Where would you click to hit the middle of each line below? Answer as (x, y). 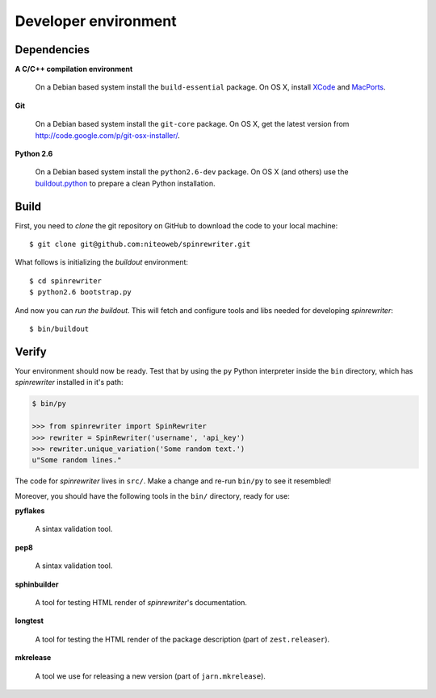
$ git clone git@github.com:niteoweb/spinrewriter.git (140, 245)
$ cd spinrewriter (66, 281)
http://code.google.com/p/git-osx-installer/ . (108, 135)
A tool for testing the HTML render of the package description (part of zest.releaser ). (182, 639)
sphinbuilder (37, 584)
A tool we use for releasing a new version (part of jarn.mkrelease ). (151, 676)
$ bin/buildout (59, 329)
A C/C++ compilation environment (74, 69)
